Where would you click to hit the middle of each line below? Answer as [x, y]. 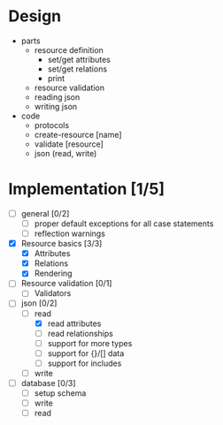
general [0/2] [45, 213]
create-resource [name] [78, 134]
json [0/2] [39, 303]
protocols [52, 125]
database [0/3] [48, 383]
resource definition [69, 49]
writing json [56, 106]
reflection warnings [69, 233]
